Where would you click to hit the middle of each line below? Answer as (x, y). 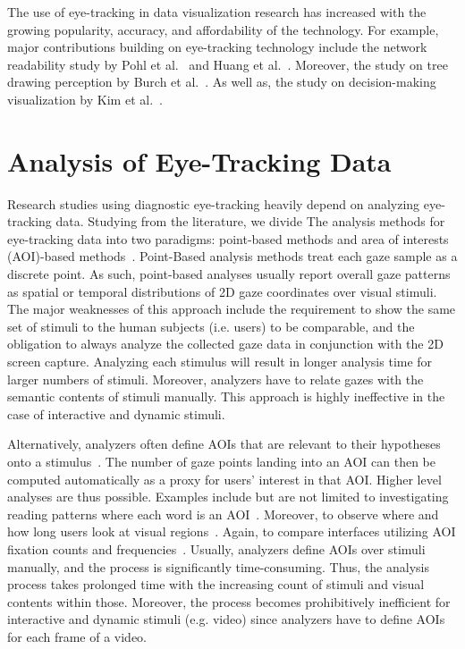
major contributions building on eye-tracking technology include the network (217, 47)
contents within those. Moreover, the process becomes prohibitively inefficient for (229, 601)
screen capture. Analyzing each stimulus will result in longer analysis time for (220, 362)
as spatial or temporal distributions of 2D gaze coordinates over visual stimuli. (222, 291)
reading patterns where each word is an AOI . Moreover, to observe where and (223, 514)
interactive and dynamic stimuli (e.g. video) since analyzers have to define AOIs (226, 619)
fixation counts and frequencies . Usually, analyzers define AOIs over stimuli (216, 548)
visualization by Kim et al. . (85, 99)
